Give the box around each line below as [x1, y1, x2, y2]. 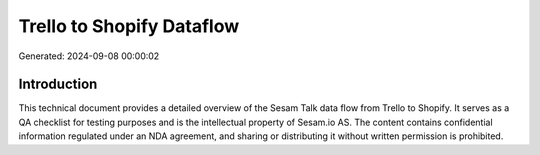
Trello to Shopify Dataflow [18, 15, 240, 37]
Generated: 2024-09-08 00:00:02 [18, 50, 160, 62]
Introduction [18, 76, 98, 93]
